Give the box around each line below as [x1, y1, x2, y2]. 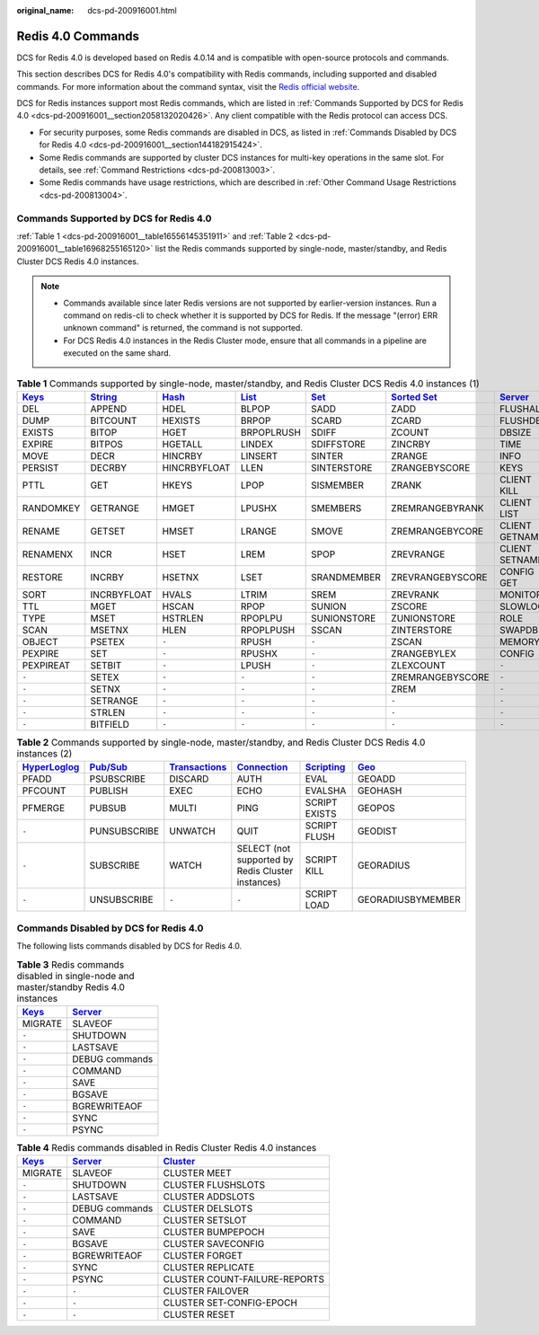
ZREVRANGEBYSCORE [391, 570, 488, 583]
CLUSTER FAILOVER [163, 1285, 249, 1297]
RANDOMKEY [22, 501, 81, 514]
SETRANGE [90, 694, 139, 707]
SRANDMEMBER [311, 570, 382, 583]
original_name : [16, 5, 75, 15]
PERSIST [22, 461, 59, 473]
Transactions [169, 761, 227, 774]
